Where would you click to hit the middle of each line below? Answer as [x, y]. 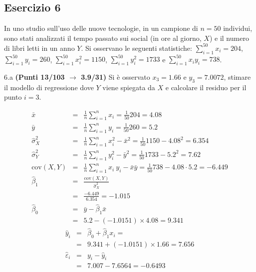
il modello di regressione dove [49, 87]
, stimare [237, 76]
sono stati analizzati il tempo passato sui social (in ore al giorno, [103, 38]
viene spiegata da [129, 87]
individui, [238, 28]
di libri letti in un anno [39, 48]
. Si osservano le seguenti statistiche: [136, 48]
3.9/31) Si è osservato [116, 76]
